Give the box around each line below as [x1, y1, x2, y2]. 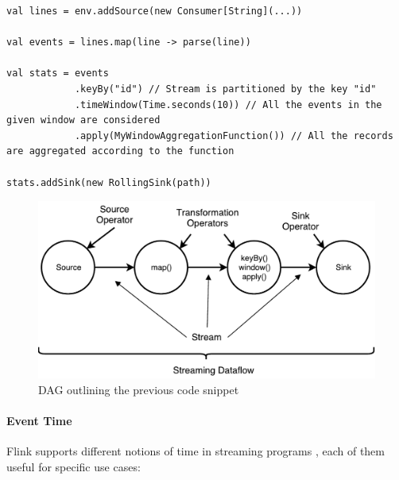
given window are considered [6, 114, 161, 126]
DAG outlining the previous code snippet [38, 381, 239, 397]
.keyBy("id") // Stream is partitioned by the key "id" [74, 83, 377, 95]
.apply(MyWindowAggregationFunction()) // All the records [74, 130, 393, 141]
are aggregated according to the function [6, 145, 234, 157]
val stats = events [6, 68, 109, 79]
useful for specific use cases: [6, 458, 141, 474]
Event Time [6, 412, 72, 429]
